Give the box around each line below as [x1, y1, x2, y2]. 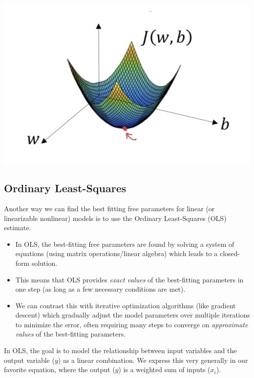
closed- [219, 248, 240, 259]
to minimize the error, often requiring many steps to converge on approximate [15, 319, 248, 329]
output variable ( [4, 355, 55, 365]
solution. [31, 258, 58, 268]
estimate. [4, 222, 31, 233]
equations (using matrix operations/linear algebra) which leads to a [15, 248, 218, 259]
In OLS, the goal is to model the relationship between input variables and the [4, 345, 237, 356]
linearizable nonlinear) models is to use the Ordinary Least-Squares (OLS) [4, 213, 227, 223]
